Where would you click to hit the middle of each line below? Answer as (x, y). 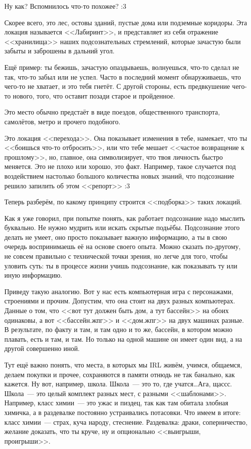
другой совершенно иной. (42, 348)
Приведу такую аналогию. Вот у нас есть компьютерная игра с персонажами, (119, 291)
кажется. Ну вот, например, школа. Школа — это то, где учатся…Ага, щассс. (118, 384)
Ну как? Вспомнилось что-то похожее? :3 (65, 6)
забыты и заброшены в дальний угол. (60, 51)
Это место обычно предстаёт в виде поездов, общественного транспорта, (112, 112)
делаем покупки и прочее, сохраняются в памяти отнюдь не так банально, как (120, 374)
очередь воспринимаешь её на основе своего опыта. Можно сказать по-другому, (123, 246)
